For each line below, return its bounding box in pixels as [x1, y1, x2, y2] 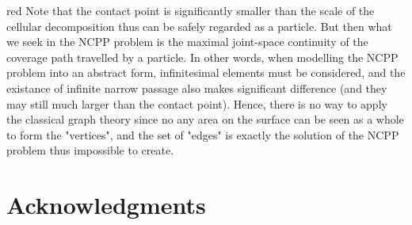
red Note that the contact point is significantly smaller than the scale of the [6, 2, 375, 18]
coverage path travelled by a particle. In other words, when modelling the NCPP [6, 48, 399, 65]
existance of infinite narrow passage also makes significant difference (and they [6, 79, 387, 96]
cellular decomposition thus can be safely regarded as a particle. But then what [6, 17, 392, 34]
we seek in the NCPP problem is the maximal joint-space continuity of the [6, 33, 368, 50]
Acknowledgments [6, 189, 206, 221]
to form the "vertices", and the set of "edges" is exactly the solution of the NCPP [6, 126, 399, 143]
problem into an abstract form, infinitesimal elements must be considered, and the [6, 64, 406, 81]
